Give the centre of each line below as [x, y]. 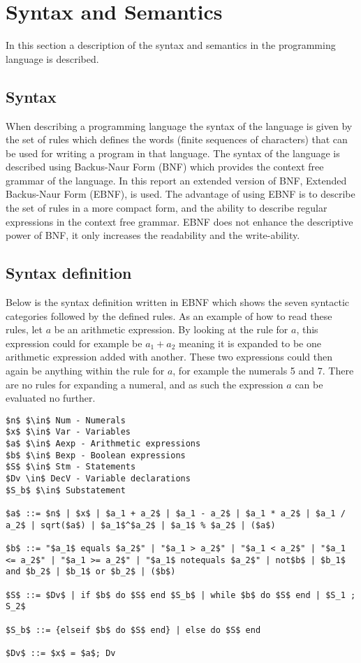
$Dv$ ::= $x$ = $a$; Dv [61, 653]
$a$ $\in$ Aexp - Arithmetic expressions [103, 444]
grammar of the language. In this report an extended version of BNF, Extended [176, 180]
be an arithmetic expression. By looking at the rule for [171, 329]
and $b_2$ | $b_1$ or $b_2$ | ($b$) [91, 572]
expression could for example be [74, 343]
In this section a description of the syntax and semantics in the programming [171, 45]
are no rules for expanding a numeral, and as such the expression [145, 384]
